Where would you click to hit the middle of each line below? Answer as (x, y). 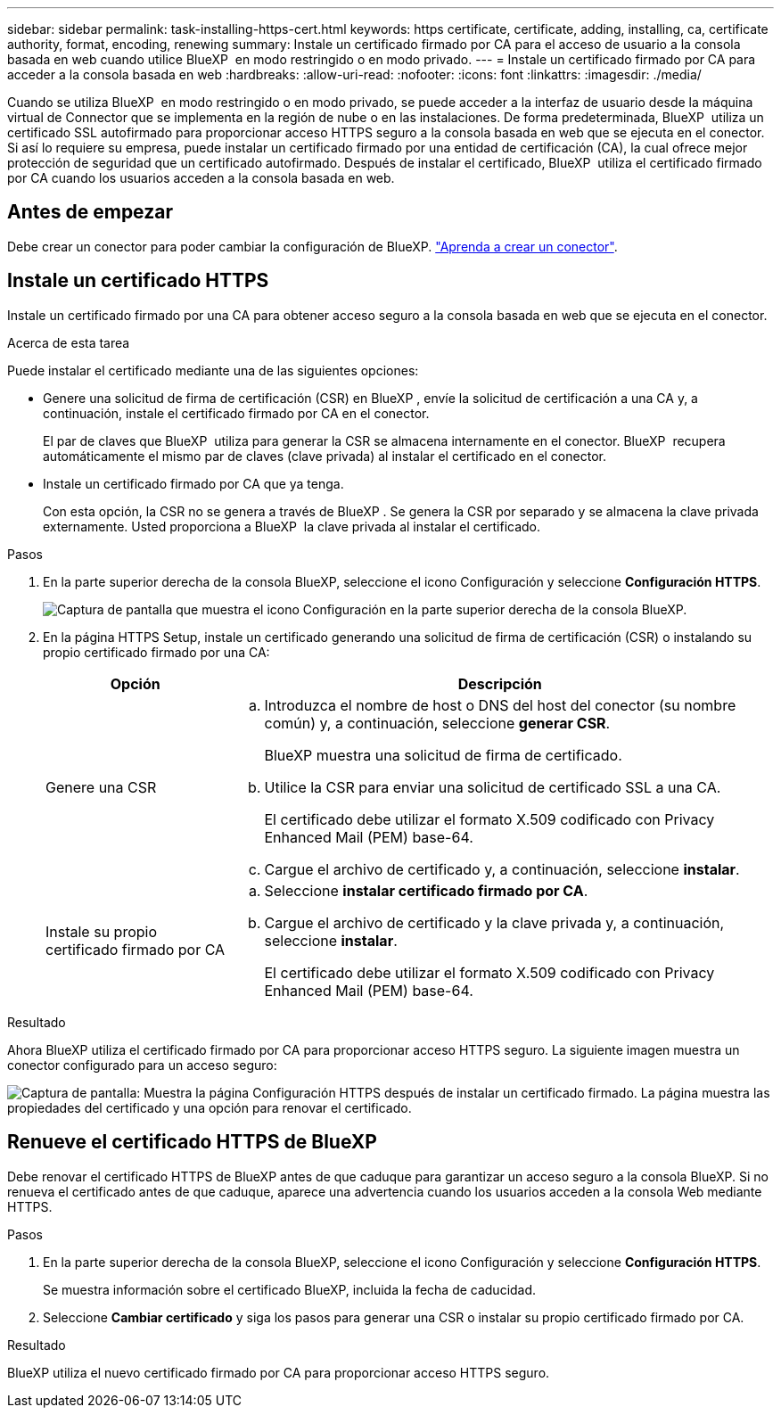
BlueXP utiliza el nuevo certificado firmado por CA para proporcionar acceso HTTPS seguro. (279, 1372)
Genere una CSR (101, 787)
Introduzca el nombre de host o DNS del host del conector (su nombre (500, 705)
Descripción (500, 683)
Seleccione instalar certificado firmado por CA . (426, 890)
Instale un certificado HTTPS (138, 281)
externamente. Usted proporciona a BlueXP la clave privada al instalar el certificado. (292, 526)
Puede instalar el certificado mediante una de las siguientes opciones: (213, 370)
